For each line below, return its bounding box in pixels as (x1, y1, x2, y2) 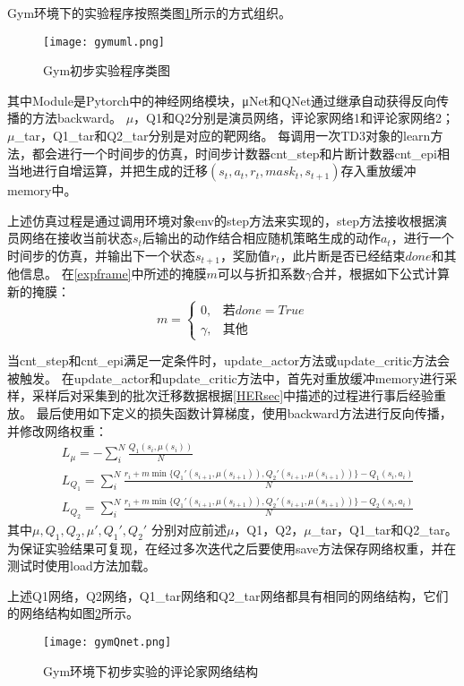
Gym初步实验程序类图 (43, 61, 171, 80)
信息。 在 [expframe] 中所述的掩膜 (19, 264, 207, 283)
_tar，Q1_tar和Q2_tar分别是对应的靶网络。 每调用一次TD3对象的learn (14, 126, 431, 145)
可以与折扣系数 (217, 264, 305, 283)
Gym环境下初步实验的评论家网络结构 (43, 661, 259, 680)
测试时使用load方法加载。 (7, 556, 156, 575)
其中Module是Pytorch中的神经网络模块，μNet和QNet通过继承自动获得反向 (7, 90, 437, 109)
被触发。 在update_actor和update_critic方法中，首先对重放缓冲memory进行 (7, 368, 445, 387)
